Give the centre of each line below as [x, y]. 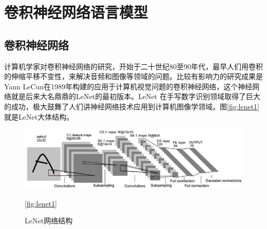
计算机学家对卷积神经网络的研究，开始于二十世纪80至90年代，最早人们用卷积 [133, 66]
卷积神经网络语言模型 [76, 12]
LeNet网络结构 [49, 221]
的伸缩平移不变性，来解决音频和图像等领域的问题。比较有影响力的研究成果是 [133, 76]
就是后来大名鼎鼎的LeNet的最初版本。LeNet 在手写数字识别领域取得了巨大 [136, 96]
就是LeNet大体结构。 [39, 116]
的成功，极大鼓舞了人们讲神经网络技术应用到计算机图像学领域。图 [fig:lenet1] [132, 106]
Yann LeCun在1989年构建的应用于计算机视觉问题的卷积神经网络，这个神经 [128, 86]
